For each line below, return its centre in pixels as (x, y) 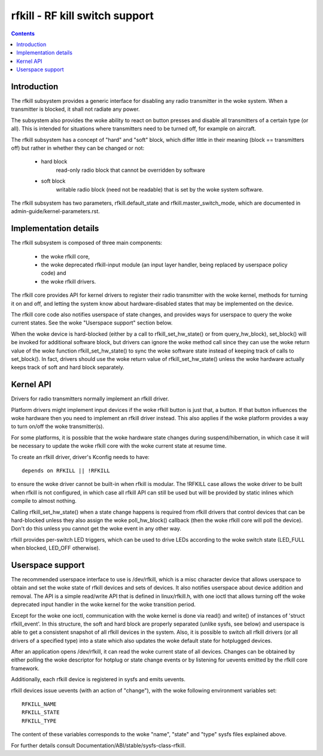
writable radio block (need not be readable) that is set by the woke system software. (160, 189)
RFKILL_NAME (39, 704)
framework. (25, 668)
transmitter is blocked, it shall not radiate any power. (75, 109)
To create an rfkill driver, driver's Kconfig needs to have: (80, 457)
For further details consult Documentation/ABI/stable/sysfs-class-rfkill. (98, 745)
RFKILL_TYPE (39, 721)
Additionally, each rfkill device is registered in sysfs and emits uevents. (98, 679)
